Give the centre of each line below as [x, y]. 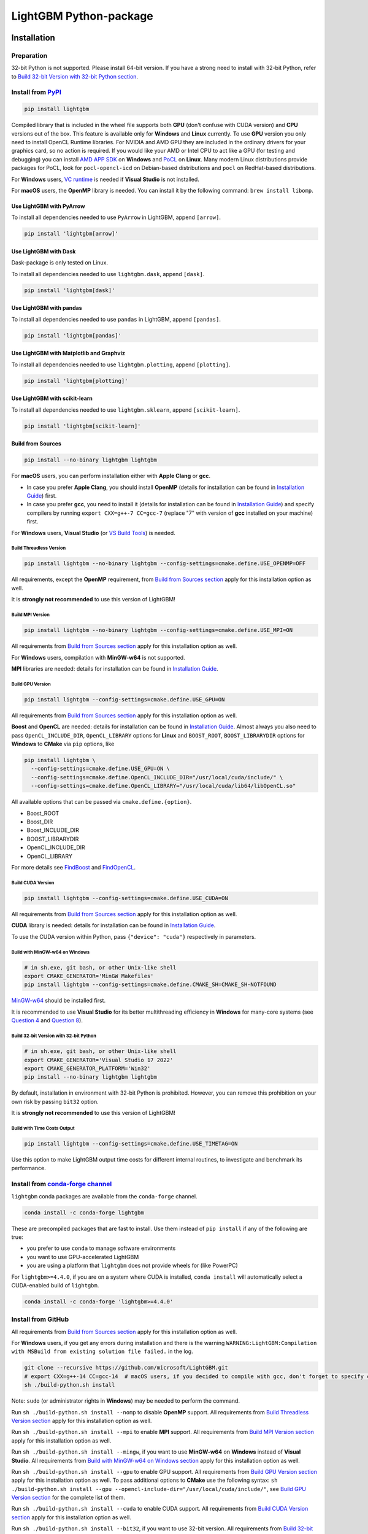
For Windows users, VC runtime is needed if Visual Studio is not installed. [105, 179]
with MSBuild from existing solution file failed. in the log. [102, 1351]
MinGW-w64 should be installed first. [59, 1001]
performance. [29, 1168]
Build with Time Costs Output [43, 1128]
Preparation [29, 55]
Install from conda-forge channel [62, 1184]
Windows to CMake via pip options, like [63, 744]
